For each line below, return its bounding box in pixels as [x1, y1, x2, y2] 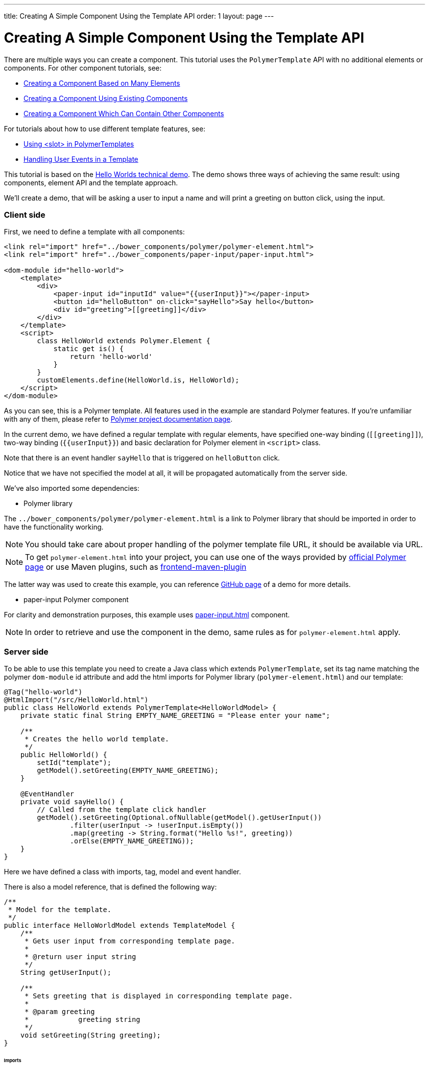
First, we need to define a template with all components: [4, 228, 185, 236]
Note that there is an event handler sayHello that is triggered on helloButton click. [4, 454, 280, 462]
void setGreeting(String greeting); [20, 1031, 161, 1039]
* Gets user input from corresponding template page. [24, 937, 236, 945]
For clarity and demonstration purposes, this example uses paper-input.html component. [4, 610, 290, 619]
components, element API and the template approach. [4, 178, 178, 187]
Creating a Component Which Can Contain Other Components [24, 109, 224, 118]
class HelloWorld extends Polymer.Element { [37, 337, 211, 345]
